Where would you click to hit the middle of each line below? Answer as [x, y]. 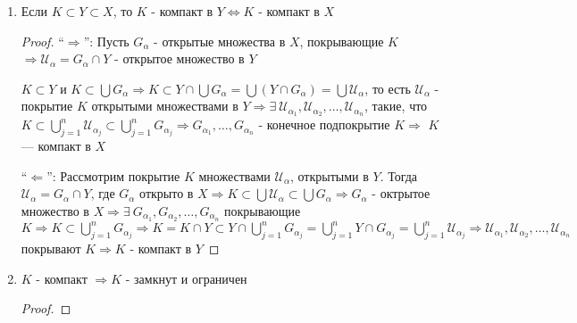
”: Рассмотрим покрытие [113, 175]
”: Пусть [106, 41]
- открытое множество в [180, 58]
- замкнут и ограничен [186, 278]
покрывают [51, 248]
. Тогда [399, 175]
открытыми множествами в [165, 106]
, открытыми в [329, 175]
